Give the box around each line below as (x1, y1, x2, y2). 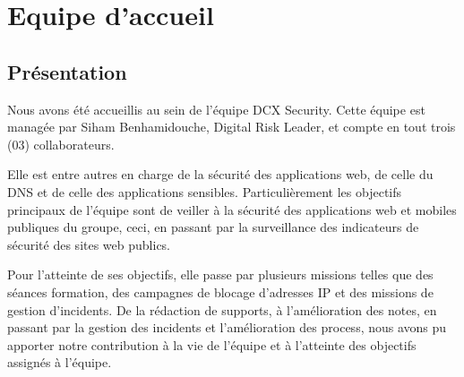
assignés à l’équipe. (7, 353, 112, 372)
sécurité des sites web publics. (7, 235, 170, 253)
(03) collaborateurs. (7, 134, 115, 153)
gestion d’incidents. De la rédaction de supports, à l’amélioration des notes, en (7, 300, 437, 319)
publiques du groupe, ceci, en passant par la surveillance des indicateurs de (7, 218, 419, 236)
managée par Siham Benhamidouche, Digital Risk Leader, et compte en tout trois (7, 117, 456, 136)
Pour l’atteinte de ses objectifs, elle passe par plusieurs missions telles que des (7, 265, 434, 284)
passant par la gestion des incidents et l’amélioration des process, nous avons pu (7, 318, 447, 337)
